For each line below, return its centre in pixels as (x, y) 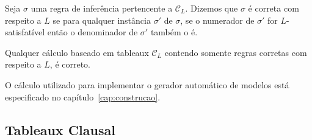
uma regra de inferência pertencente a (102, 8)
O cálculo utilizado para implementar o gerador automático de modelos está (147, 84)
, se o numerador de (217, 20)
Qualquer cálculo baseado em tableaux (77, 52)
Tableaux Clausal (60, 129)
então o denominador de (93, 32)
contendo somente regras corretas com (236, 52)
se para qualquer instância (102, 20)
